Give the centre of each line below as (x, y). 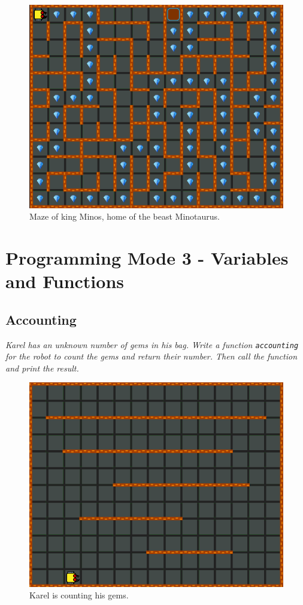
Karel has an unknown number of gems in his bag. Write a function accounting (152, 344)
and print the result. (42, 368)
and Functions (65, 281)
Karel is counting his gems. (79, 595)
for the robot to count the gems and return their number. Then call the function (151, 356)
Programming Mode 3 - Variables (147, 258)
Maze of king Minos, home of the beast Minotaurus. (125, 216)
